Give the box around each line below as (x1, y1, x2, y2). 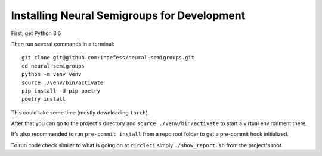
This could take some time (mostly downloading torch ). (11, 109, 150, 116)
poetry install (21, 95, 66, 103)
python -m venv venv (21, 71, 82, 78)
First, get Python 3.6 (11, 30, 61, 37)
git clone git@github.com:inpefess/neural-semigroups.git (21, 54, 195, 61)
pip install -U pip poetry (21, 87, 101, 94)
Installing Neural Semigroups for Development (11, 9, 246, 22)
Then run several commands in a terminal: (11, 40, 114, 47)
